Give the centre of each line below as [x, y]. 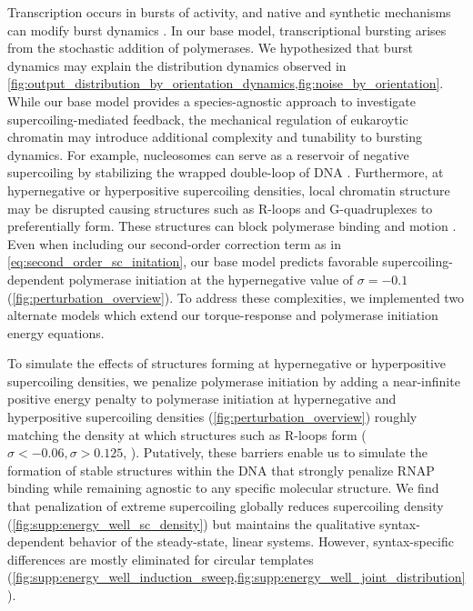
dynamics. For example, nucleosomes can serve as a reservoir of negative [208, 154]
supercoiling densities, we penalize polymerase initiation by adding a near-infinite [234, 381]
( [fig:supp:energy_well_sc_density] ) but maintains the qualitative [191, 523]
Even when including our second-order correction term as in [174, 243]
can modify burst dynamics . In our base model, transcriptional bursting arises [227, 30]
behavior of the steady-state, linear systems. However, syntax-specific [262, 541]
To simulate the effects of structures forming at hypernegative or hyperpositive [227, 363]
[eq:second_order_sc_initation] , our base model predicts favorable [193, 261]
